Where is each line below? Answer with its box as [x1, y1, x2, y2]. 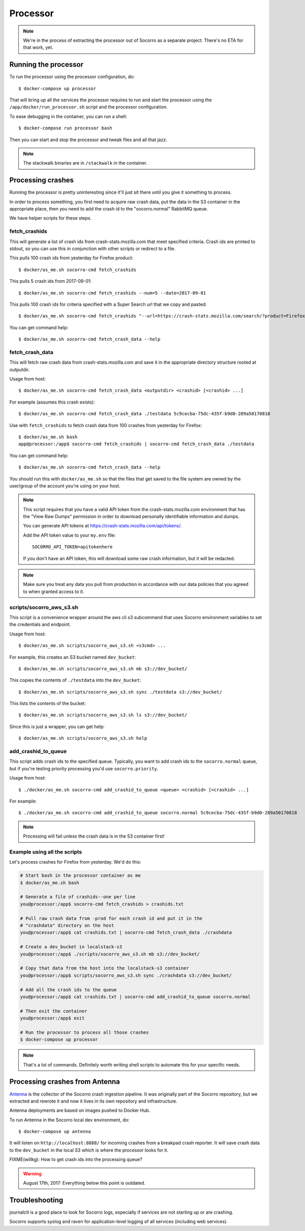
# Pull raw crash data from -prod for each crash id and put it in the [20, 915, 203, 921]
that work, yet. [23, 44, 53, 50]
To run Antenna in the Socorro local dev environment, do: [9, 1116, 130, 1123]
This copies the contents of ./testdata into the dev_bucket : [9, 677, 141, 683]
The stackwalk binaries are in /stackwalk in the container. [23, 160, 147, 166]
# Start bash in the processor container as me [20, 873, 141, 878]
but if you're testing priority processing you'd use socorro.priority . [9, 765, 159, 771]
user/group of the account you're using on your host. [9, 483, 120, 489]
